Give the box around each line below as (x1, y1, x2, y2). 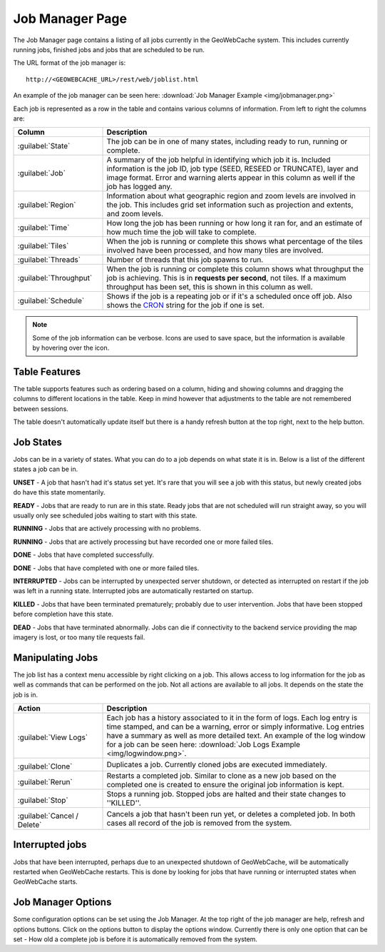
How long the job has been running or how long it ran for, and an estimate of (106, 218, 363, 228)
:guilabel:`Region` (17, 200, 76, 210)
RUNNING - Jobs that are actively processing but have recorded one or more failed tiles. (13, 537, 274, 546)
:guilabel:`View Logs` (17, 732, 88, 742)
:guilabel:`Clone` (17, 761, 73, 771)
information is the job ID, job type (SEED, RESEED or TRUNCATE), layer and (106, 164, 359, 174)
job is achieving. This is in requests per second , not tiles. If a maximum (106, 273, 346, 283)
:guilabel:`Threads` (17, 255, 81, 265)
